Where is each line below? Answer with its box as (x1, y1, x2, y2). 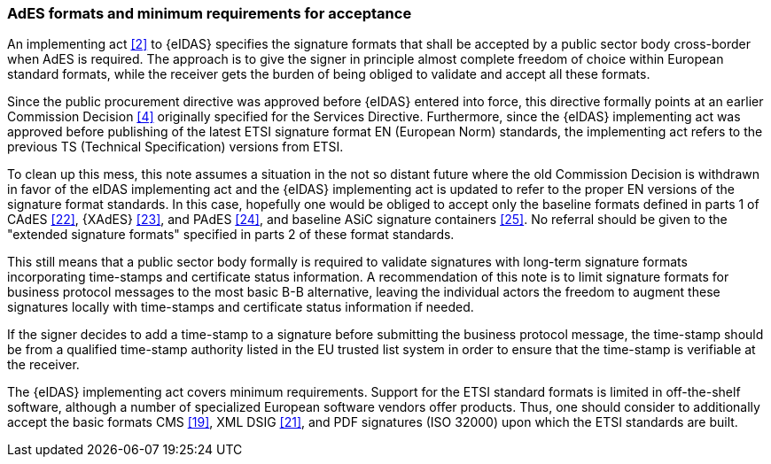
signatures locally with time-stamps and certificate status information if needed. (7, 299, 474, 315)
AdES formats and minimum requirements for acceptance (7, 4, 412, 22)
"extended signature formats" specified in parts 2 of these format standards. (7, 227, 455, 243)
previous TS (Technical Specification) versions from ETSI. (7, 139, 344, 155)
